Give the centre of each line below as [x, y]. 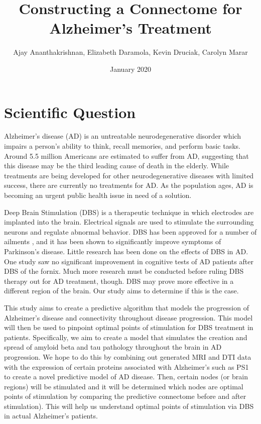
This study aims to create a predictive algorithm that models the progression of [126, 307]
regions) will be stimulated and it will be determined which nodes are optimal [124, 386]
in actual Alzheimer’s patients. [51, 416]
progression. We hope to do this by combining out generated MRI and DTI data [128, 356]
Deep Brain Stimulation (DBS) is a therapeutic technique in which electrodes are [129, 212]
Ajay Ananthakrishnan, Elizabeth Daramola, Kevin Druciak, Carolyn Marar [130, 52]
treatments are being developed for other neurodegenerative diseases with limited [129, 175]
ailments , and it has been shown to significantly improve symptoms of [113, 241]
